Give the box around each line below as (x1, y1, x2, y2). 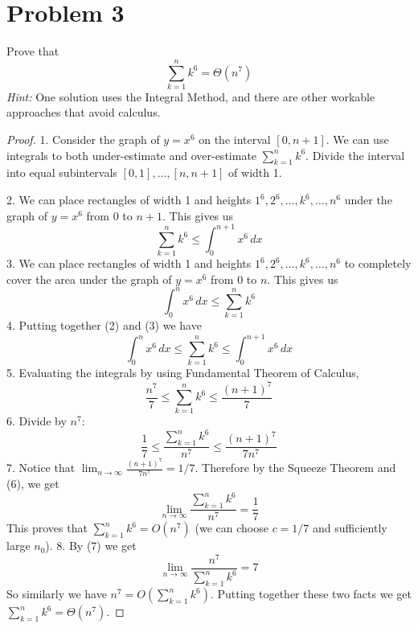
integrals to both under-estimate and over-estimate (6, 146, 257, 163)
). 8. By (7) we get (45, 537, 137, 554)
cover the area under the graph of (6, 270, 172, 287)
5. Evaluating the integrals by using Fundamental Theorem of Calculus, (6, 364, 359, 381)
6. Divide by (6, 413, 67, 429)
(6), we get (6, 475, 59, 492)
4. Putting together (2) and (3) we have (6, 317, 202, 334)
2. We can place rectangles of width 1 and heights (6, 191, 252, 208)
